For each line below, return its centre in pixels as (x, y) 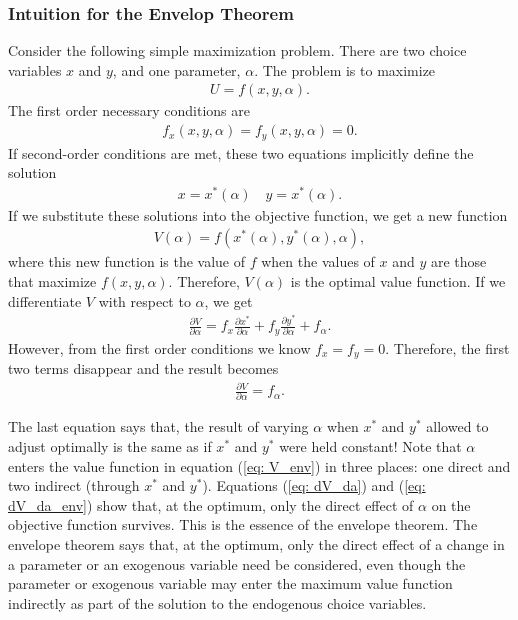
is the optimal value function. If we (398, 281)
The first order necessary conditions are (129, 110)
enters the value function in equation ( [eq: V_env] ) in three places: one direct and (259, 465)
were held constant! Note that (370, 446)
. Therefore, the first (447, 347)
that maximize (52, 281)
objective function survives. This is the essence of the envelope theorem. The (243, 524)
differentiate (45, 300)
